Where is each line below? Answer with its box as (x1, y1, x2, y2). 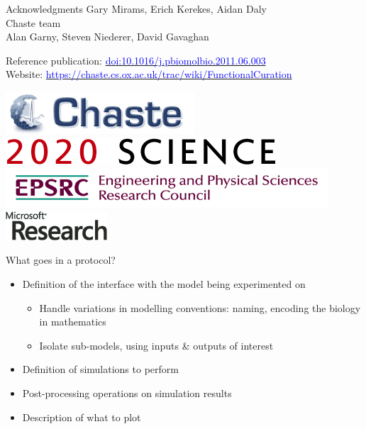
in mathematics (39, 314, 106, 329)
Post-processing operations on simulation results (22, 385, 232, 400)
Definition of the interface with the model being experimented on (22, 276, 306, 291)
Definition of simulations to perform (22, 362, 179, 377)
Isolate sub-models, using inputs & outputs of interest (39, 338, 274, 352)
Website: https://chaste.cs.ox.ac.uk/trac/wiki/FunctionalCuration (6, 67, 292, 82)
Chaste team (6, 15, 61, 30)
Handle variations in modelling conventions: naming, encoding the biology (39, 300, 361, 315)
